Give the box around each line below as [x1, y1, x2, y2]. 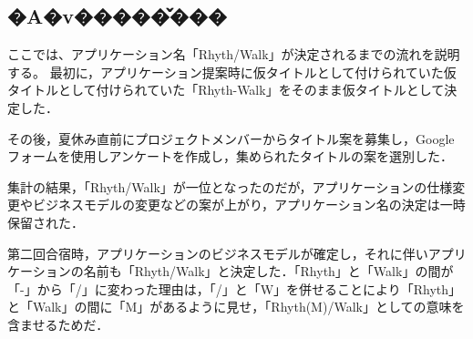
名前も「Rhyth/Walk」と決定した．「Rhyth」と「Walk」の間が [83, 262, 454, 281]
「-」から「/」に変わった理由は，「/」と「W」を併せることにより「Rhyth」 [7, 279, 462, 298]
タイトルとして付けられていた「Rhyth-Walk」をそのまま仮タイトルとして [7, 80, 445, 99]
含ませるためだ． [7, 314, 109, 334]
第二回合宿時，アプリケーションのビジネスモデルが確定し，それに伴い [7, 243, 428, 262]
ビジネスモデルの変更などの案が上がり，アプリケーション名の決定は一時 [32, 195, 466, 214]
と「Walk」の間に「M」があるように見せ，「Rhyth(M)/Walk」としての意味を [7, 297, 465, 316]
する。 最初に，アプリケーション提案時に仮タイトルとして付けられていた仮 [7, 62, 457, 81]
